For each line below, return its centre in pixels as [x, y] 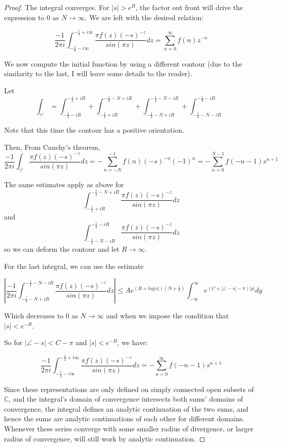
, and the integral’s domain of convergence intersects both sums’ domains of [126, 399]
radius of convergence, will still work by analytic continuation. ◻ [105, 438]
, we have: [133, 342]
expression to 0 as [32, 17]
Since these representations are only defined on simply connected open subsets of [129, 389]
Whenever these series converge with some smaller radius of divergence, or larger [129, 428]
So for [13, 342]
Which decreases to [34, 316]
